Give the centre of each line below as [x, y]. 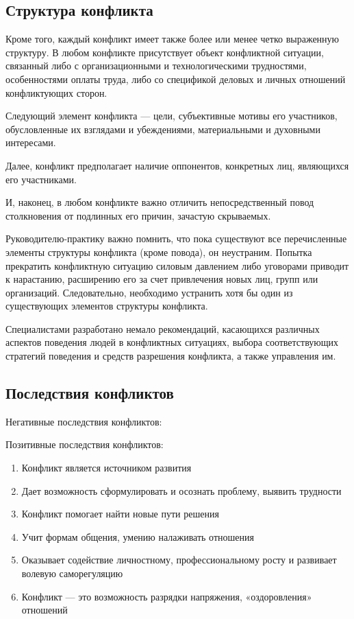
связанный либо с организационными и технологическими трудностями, [156, 66]
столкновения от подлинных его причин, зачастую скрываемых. [138, 215]
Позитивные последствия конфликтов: [85, 444]
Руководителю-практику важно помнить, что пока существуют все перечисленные [176, 238]
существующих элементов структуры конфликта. [107, 306]
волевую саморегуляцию [72, 573]
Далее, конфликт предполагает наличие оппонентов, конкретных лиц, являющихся [177, 165]
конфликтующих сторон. [56, 92]
